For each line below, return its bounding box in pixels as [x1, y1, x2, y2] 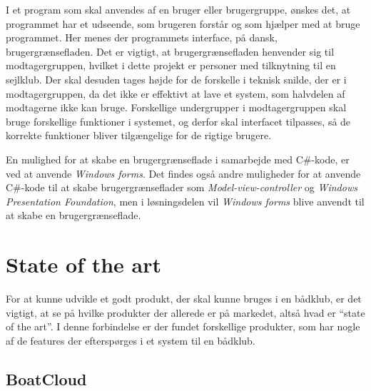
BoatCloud [6, 367, 87, 390]
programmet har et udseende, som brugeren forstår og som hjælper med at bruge [6, 16, 360, 31]
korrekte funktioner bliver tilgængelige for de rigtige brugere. [6, 128, 272, 143]
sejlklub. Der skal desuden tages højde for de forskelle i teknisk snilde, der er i [6, 71, 347, 86]
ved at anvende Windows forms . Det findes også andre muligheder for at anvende [6, 166, 361, 181]
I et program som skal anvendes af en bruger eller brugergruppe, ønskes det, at [6, 2, 351, 16]
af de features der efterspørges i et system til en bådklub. [6, 332, 255, 347]
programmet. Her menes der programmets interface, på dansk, [6, 30, 278, 45]
